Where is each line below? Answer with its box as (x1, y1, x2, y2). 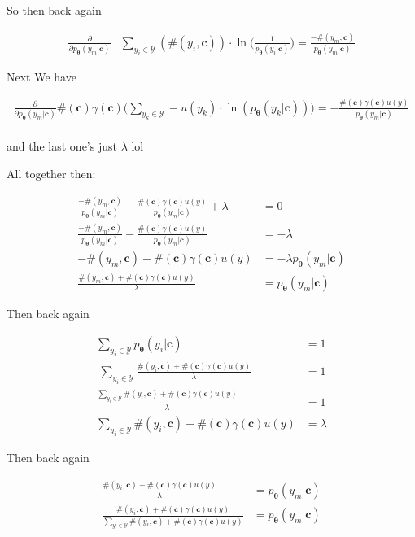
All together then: (7, 165, 96, 181)
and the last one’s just (7, 138, 117, 155)
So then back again (7, 2, 102, 18)
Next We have (7, 68, 76, 85)
